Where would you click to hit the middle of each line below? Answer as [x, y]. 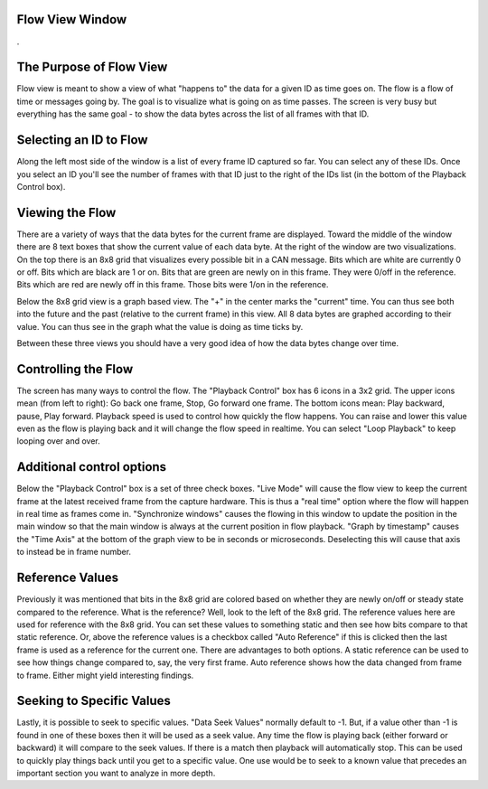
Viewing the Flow [66, 212]
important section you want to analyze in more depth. [116, 773]
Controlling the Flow [75, 369]
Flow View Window [72, 19]
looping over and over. [58, 441]
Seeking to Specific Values [94, 701]
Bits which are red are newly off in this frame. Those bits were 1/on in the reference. [173, 285]
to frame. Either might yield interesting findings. [105, 675]
